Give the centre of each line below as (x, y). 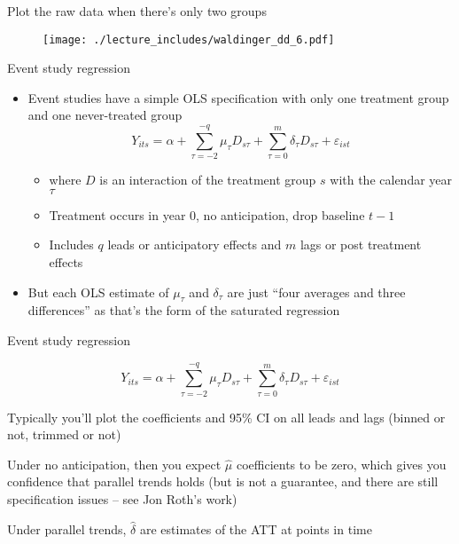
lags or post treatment (361, 244)
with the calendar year (391, 180)
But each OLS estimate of (98, 292)
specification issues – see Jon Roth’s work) (122, 499)
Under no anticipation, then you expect (114, 464)
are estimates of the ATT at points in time (256, 528)
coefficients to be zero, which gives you (341, 464)
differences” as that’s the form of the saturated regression (184, 310)
